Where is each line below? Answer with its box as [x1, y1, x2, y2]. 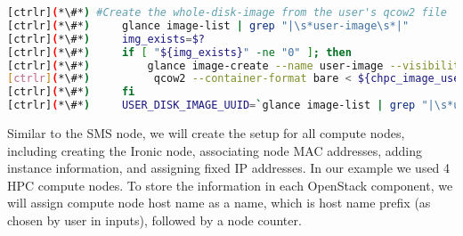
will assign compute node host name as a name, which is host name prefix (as [7, 193, 431, 212]
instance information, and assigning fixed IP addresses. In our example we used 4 [7, 159, 451, 177]
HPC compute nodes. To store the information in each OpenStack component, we [7, 175, 453, 194]
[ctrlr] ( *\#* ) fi [7, 85, 135, 99]
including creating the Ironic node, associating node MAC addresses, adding [7, 141, 423, 159]
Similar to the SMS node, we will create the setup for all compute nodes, [7, 124, 405, 142]
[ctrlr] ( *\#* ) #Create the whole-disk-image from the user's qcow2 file [7, 6, 448, 19]
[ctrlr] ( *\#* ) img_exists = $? [7, 32, 205, 45]
